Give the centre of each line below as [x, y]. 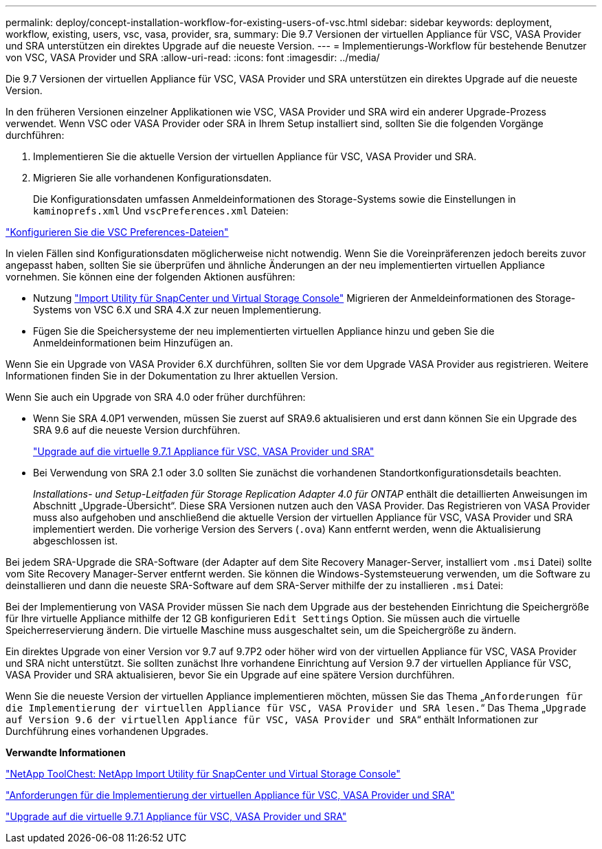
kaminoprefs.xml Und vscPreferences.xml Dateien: [161, 211]
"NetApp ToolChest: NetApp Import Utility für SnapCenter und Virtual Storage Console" [203, 774]
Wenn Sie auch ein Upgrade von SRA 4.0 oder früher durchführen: [156, 397]
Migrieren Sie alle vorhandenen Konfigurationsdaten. [152, 178]
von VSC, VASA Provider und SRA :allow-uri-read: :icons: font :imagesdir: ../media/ [193, 57]
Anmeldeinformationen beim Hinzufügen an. [133, 343]
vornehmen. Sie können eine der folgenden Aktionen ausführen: [150, 277]
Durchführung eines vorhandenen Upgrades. [107, 731]
